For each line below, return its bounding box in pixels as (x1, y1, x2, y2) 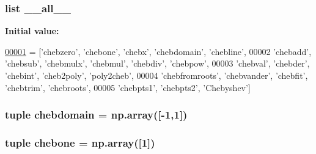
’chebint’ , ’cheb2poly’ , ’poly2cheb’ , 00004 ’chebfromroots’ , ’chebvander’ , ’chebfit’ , (5, 69, 308, 81)
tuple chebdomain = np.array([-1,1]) (5, 107, 188, 122)
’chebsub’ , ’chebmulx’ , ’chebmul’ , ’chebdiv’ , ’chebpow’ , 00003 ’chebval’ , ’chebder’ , (5, 57, 310, 70)
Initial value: (5, 24, 59, 37)
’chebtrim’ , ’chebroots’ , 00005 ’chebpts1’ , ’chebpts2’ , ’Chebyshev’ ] (5, 81, 251, 94)
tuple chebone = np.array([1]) (5, 134, 155, 150)
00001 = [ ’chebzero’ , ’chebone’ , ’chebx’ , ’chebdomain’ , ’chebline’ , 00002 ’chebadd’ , (5, 45, 312, 57)
